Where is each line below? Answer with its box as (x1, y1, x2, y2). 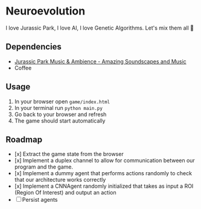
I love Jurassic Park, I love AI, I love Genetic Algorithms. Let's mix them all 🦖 (5, 24, 194, 31)
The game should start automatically (14, 117, 106, 124)
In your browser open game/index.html (14, 98, 110, 105)
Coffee (14, 64, 32, 71)
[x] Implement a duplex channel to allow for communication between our (14, 157, 196, 164)
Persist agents (22, 196, 58, 204)
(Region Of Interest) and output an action (14, 189, 116, 196)
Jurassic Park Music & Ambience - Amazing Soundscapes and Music (14, 57, 187, 65)
